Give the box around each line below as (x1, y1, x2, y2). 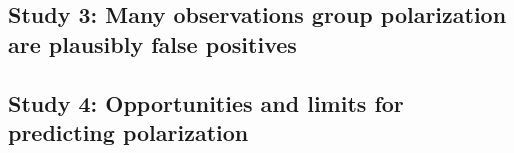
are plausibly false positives (8, 28, 297, 59)
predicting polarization (8, 116, 249, 147)
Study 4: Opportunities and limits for (8, 87, 404, 118)
